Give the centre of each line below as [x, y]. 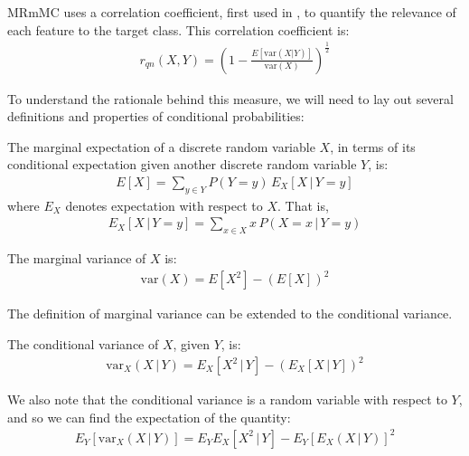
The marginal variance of [77, 258]
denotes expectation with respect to [164, 205]
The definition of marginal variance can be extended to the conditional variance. [230, 313]
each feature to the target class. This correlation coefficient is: [178, 29]
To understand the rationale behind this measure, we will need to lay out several [230, 98]
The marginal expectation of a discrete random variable [161, 146]
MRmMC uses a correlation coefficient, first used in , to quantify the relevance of [232, 12]
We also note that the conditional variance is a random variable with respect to [227, 399]
